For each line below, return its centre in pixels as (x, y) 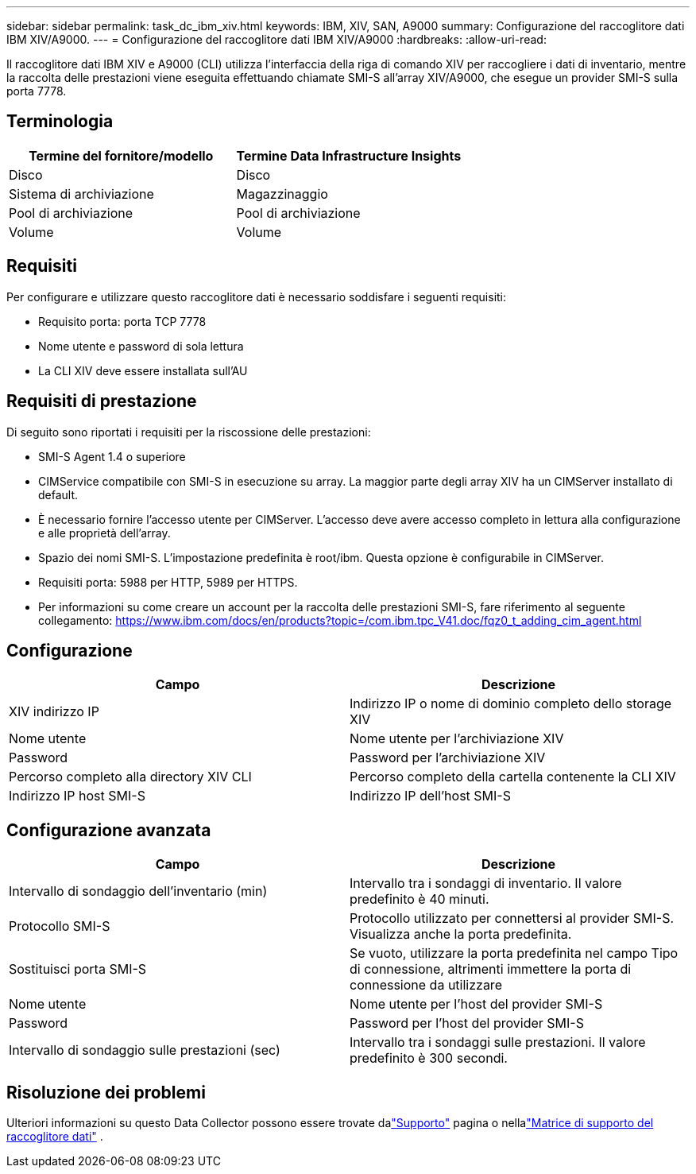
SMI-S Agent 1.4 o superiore (112, 456)
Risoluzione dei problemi (106, 1092)
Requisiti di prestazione (102, 401)
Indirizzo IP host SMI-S (77, 796)
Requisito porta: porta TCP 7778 (122, 321)
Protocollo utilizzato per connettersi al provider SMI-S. (512, 918)
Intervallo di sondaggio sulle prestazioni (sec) (145, 1050)
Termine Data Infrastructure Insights (349, 155)
